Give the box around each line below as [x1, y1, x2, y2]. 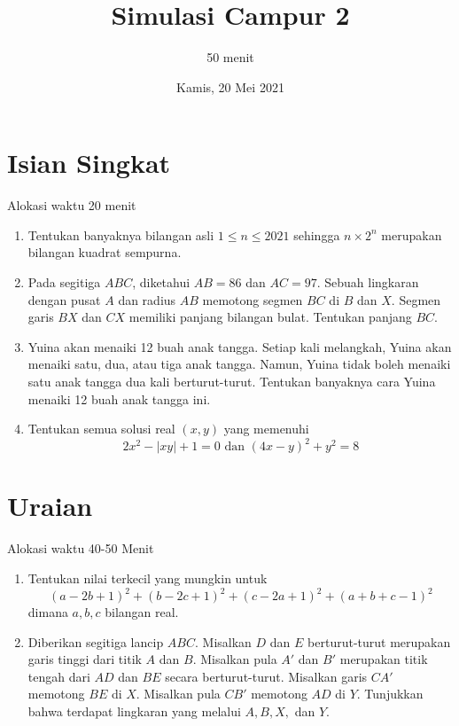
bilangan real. [105, 603, 179, 621]
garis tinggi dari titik [27, 650, 142, 668]
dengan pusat [27, 290, 101, 308]
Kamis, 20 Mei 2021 [176, 77, 284, 96]
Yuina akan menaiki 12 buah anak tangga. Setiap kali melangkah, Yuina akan [27, 337, 452, 355]
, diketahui [132, 273, 191, 292]
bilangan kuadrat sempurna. [27, 243, 182, 262]
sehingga [293, 225, 340, 244]
